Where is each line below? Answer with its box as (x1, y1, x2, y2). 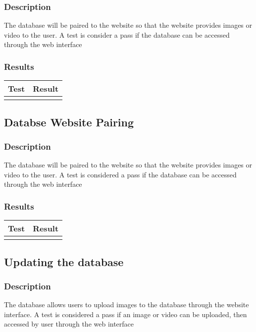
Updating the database (4, 254, 124, 269)
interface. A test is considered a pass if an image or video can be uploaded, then (4, 309, 247, 319)
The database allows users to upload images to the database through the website (4, 299, 249, 310)
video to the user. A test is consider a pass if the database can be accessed (4, 29, 230, 40)
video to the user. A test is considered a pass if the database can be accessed (4, 169, 237, 179)
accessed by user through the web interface (4, 319, 134, 329)
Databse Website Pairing (4, 114, 134, 129)
